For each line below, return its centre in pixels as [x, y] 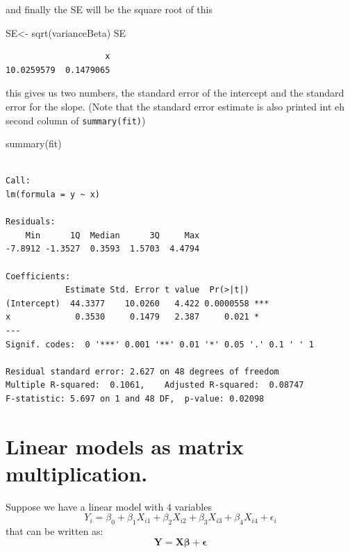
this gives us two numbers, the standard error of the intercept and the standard [175, 93]
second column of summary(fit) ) [76, 120]
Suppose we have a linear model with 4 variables [109, 506]
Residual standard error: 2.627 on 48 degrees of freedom [142, 371]
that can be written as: [55, 531]
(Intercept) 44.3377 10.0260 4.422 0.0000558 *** [137, 303]
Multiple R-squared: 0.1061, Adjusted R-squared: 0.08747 [155, 385]
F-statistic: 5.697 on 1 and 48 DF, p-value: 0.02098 [135, 398]
